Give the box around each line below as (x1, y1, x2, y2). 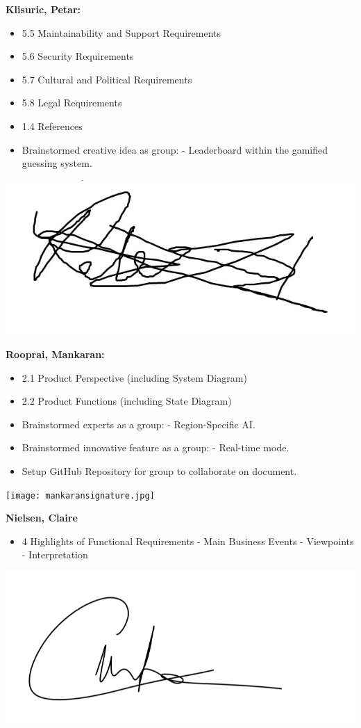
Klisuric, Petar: (6, 2, 81, 16)
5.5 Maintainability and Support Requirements (22, 25, 221, 40)
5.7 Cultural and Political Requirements (22, 72, 192, 86)
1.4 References (22, 118, 83, 133)
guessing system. (22, 156, 92, 170)
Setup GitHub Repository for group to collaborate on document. (22, 464, 297, 478)
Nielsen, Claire (6, 510, 78, 525)
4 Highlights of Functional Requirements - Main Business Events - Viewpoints (22, 533, 354, 548)
